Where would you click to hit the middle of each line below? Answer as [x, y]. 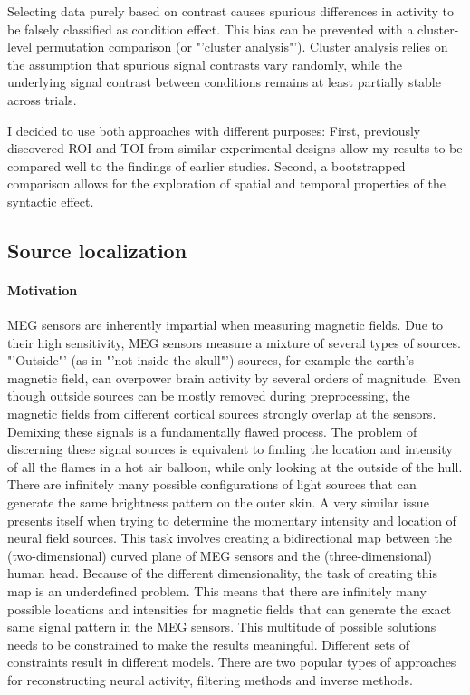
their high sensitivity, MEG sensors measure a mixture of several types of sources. [234, 342]
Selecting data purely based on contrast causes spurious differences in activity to [231, 11]
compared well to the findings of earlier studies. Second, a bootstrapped [206, 165]
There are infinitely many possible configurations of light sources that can [212, 484]
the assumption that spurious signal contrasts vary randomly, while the [205, 64]
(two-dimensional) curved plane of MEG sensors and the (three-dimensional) [220, 555]
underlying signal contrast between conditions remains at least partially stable [224, 82]
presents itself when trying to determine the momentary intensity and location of [232, 520]
